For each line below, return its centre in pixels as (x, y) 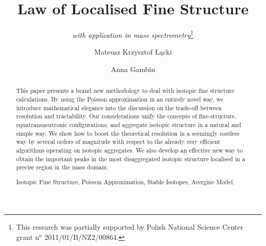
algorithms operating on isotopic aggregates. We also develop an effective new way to (129, 150)
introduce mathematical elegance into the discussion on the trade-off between (119, 107)
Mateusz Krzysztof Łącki (133, 52)
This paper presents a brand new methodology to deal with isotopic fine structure (125, 91)
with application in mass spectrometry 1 (133, 34)
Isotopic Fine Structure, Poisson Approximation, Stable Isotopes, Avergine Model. (125, 181)
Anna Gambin (133, 69)
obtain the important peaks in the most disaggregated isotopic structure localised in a (131, 158)
